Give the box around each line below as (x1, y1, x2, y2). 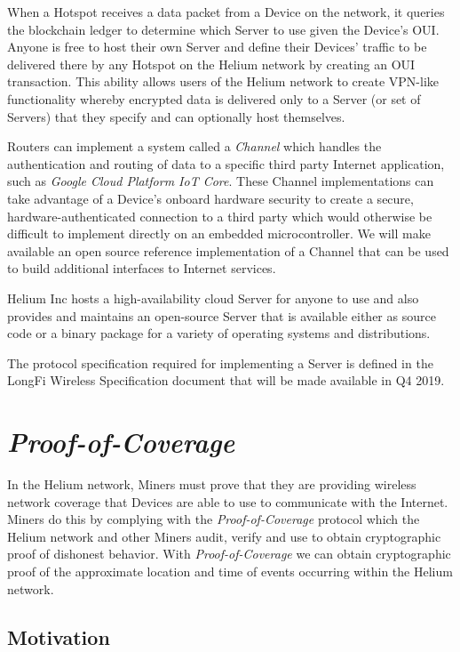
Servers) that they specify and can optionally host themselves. (7, 107, 345, 125)
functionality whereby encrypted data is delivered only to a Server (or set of (7, 89, 421, 108)
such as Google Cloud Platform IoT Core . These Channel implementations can (7, 172, 434, 190)
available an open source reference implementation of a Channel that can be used (7, 241, 449, 260)
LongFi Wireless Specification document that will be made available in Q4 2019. (7, 371, 445, 390)
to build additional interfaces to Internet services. (7, 259, 276, 278)
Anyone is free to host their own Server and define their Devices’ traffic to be (7, 37, 427, 56)
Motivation (7, 623, 110, 650)
